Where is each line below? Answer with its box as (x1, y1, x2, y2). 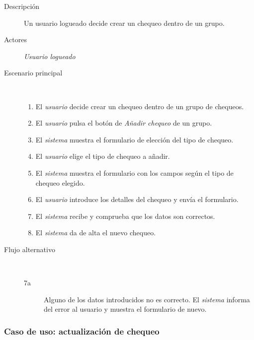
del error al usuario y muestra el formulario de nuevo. (44, 304, 207, 314)
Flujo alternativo (4, 244, 55, 254)
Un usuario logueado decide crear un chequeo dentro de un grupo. (24, 17, 225, 28)
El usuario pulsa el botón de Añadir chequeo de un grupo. (35, 118, 212, 128)
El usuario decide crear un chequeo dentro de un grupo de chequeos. (35, 101, 244, 111)
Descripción (4, 1, 40, 11)
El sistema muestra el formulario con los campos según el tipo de (35, 167, 234, 178)
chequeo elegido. (35, 177, 85, 188)
